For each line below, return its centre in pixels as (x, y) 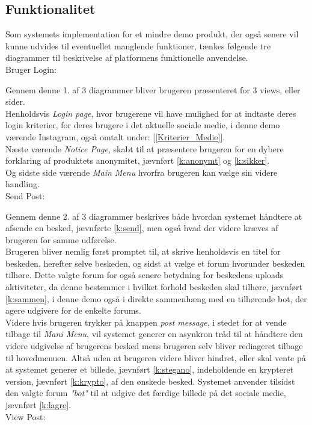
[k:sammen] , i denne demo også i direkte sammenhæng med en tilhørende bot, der (156, 298)
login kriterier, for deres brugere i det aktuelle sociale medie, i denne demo (143, 125)
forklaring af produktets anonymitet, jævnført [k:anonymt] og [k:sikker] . (138, 160)
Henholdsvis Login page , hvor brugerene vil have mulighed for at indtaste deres (151, 113)
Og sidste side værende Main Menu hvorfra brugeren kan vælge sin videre (142, 172)
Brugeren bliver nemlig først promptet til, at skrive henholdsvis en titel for (143, 251)
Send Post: (25, 195)
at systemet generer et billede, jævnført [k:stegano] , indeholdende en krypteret (150, 369)
